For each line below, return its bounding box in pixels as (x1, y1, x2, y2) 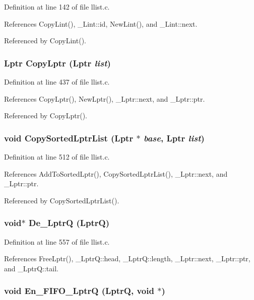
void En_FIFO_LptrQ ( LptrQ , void (4, 284, 154, 297)
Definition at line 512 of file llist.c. (4, 152, 110, 162)
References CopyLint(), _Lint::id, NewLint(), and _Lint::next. (4, 18, 198, 29)
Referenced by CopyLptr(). (4, 110, 87, 121)
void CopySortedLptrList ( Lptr (4, 131, 134, 144)
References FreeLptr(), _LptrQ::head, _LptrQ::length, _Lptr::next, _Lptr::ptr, (4, 253, 250, 264)
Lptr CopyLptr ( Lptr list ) (4, 56, 111, 69)
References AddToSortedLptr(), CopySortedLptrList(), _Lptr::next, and (4, 168, 228, 179)
